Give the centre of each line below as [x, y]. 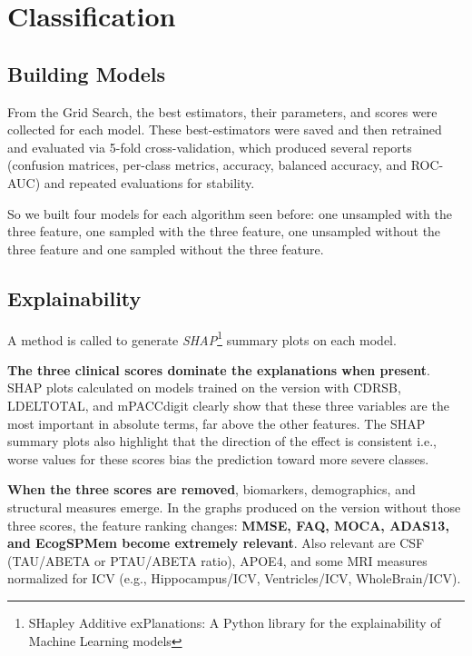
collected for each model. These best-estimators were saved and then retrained [225, 129]
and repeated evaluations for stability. [149, 182]
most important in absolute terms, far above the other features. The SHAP [216, 423]
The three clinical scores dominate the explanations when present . [219, 369]
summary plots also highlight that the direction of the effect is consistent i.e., [222, 441]
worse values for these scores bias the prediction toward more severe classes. [218, 458]
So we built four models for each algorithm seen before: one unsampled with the [230, 213]
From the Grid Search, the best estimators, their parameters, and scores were [222, 111]
